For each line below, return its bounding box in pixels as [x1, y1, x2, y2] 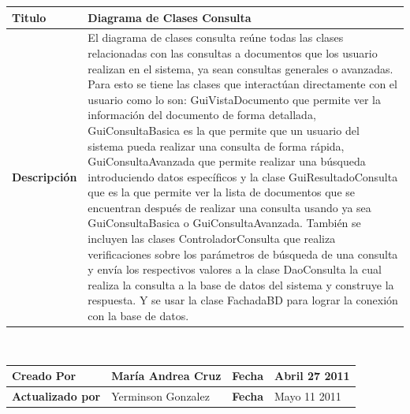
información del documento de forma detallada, [88, 106, 316, 123]
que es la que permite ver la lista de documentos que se [88, 184, 356, 200]
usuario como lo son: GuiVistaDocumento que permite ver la [88, 91, 381, 107]
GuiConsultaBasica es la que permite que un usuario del [88, 121, 360, 138]
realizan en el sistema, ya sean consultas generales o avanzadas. [88, 60, 393, 76]
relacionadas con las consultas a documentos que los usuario [88, 44, 378, 61]
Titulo [12, 9, 47, 25]
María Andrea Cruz [111, 367, 222, 384]
